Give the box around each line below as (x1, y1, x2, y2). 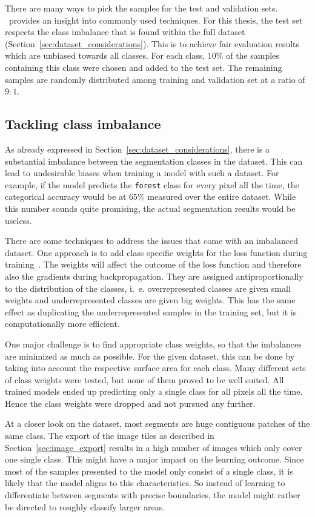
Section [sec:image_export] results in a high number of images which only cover (5, 441, 302, 453)
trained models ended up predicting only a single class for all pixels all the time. (5, 385, 303, 398)
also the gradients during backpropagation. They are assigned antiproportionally (5, 269, 303, 282)
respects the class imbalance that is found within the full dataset (5, 25, 245, 38)
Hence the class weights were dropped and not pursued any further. (5, 397, 256, 409)
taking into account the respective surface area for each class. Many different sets (5, 361, 306, 374)
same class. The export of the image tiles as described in (5, 429, 214, 442)
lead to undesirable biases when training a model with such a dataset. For (5, 166, 279, 179)
